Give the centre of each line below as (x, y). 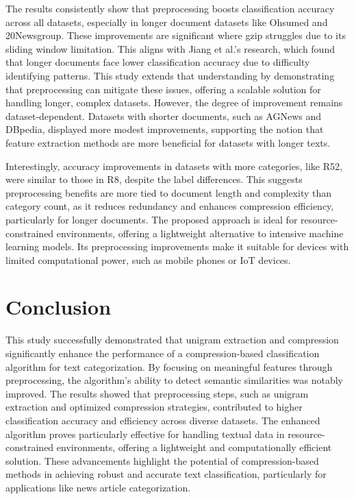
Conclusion (59, 307)
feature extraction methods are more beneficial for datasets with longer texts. (168, 142)
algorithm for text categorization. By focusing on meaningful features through (169, 366)
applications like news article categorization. (98, 487)
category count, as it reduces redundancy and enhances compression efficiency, (170, 206)
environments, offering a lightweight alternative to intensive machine (200, 233)
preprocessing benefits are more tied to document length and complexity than (168, 192)
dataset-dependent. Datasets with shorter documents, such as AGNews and (164, 115)
